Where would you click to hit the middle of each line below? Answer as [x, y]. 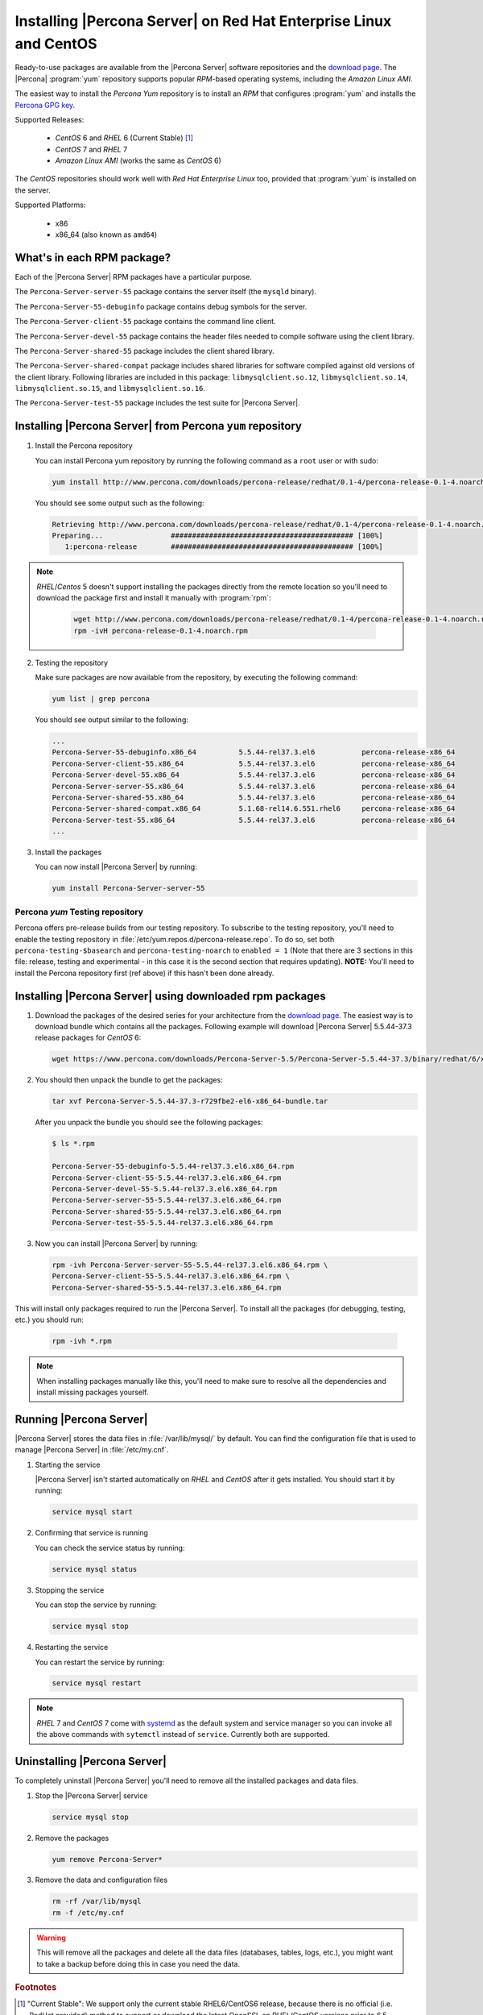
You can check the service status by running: [110, 1548]
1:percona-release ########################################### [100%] [224, 547]
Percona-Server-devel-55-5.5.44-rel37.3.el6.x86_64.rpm [165, 1188]
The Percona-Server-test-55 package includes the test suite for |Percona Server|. [158, 403]
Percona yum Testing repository [79, 912]
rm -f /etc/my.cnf [88, 1913]
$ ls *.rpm [73, 1144]
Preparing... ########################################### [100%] [218, 536]
